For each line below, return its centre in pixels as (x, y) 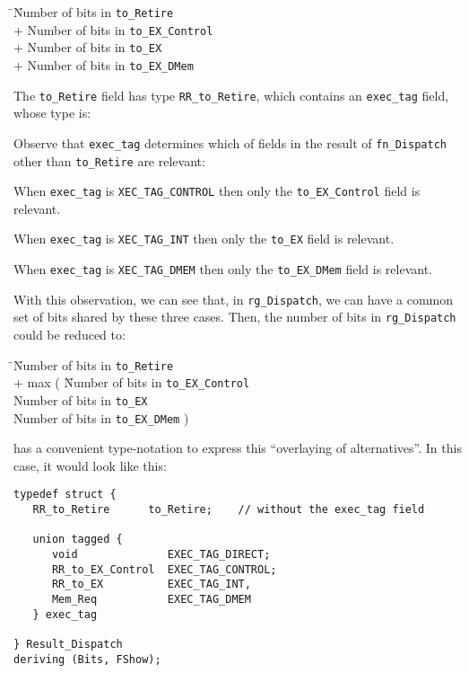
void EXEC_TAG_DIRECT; (161, 555)
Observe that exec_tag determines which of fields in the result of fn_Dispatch (230, 142)
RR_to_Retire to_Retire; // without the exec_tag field (229, 510)
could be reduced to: (69, 335)
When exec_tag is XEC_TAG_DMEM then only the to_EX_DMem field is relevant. (223, 269)
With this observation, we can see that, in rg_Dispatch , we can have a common (234, 299)
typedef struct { (65, 495)
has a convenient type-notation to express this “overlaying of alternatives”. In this (238, 448)
